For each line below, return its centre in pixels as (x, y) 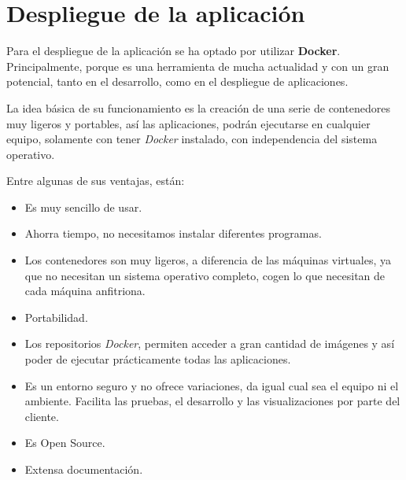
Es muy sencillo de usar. (83, 207)
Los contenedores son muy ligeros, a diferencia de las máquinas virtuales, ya (208, 260)
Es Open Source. (65, 443)
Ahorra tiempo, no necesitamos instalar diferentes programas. (173, 233)
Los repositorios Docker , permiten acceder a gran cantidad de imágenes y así (210, 343)
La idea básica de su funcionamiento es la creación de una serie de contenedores (198, 107)
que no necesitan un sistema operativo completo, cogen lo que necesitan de (205, 275)
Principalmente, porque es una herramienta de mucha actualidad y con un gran (198, 66)
